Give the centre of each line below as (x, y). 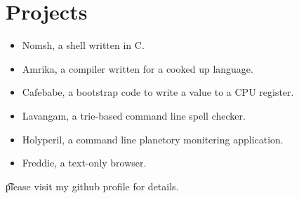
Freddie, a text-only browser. (84, 163)
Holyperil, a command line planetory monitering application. (153, 139)
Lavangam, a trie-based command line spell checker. (134, 115)
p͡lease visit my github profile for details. (92, 186)
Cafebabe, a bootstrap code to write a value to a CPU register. (158, 92)
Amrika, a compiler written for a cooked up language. (138, 68)
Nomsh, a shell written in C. (83, 45)
